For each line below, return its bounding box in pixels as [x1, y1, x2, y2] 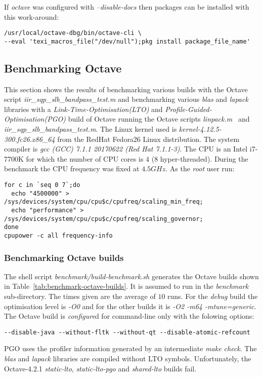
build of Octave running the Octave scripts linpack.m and [68, 114, 250, 124]
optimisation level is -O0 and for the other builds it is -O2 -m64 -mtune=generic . [4, 300, 256, 311]
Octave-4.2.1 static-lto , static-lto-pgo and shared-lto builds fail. [4, 363, 197, 373]
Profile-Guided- [165, 103, 212, 114]
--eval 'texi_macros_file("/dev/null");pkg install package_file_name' [4, 37, 250, 45]
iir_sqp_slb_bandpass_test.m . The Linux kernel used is [4, 124, 177, 134]
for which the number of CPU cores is [26, 153, 144, 164]
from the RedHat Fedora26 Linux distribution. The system [57, 133, 240, 144]
